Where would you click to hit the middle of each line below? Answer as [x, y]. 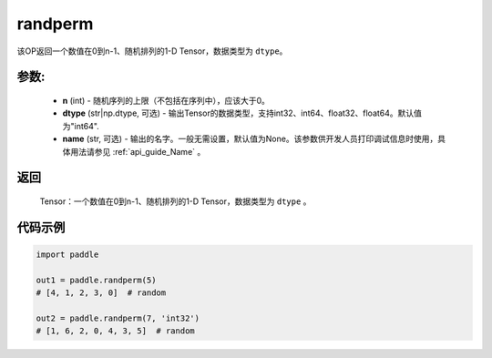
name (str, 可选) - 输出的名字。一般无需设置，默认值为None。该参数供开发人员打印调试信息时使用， [250, 139]
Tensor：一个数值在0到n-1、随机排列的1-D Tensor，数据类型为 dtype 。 [175, 201]
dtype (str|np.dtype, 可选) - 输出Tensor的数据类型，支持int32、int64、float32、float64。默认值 [242, 113]
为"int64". [81, 126]
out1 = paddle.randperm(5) [96, 280]
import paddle [67, 254]
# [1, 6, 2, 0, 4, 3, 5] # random [115, 331]
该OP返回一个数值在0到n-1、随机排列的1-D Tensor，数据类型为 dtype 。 [152, 51]
